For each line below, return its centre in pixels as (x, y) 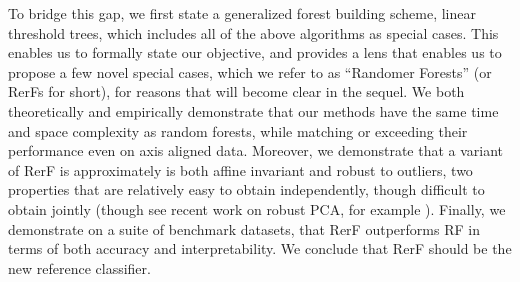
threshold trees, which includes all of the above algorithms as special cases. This (253, 32)
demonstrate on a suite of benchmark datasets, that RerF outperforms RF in (244, 228)
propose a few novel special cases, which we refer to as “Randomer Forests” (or (250, 71)
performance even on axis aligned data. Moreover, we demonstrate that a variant (256, 150)
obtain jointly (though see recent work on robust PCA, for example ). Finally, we (257, 208)
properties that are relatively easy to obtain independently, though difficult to (246, 189)
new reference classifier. (79, 267)
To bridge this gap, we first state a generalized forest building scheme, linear (242, 13)
